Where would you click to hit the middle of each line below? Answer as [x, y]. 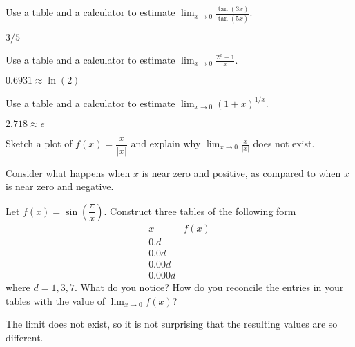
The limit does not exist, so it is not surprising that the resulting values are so [172, 324]
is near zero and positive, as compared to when [241, 172]
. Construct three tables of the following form [200, 210]
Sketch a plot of [39, 143]
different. [25, 337]
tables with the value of [55, 300]
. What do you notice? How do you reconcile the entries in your [209, 287]
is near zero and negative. [60, 186]
